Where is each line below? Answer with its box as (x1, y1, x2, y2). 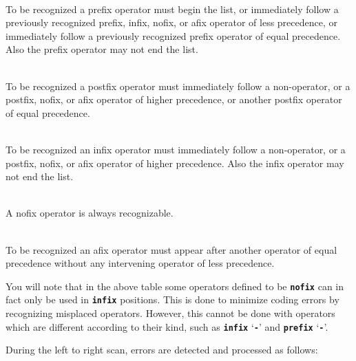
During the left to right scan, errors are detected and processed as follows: (6, 342, 318, 357)
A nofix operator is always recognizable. (6, 206, 174, 220)
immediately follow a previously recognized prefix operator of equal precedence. (6, 28, 341, 43)
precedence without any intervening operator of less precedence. (6, 256, 275, 270)
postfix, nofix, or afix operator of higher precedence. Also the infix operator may (6, 155, 344, 170)
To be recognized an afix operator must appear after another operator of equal (6, 242, 337, 256)
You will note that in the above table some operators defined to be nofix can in (6, 278, 344, 293)
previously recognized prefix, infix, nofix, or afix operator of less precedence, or (6, 15, 338, 30)
